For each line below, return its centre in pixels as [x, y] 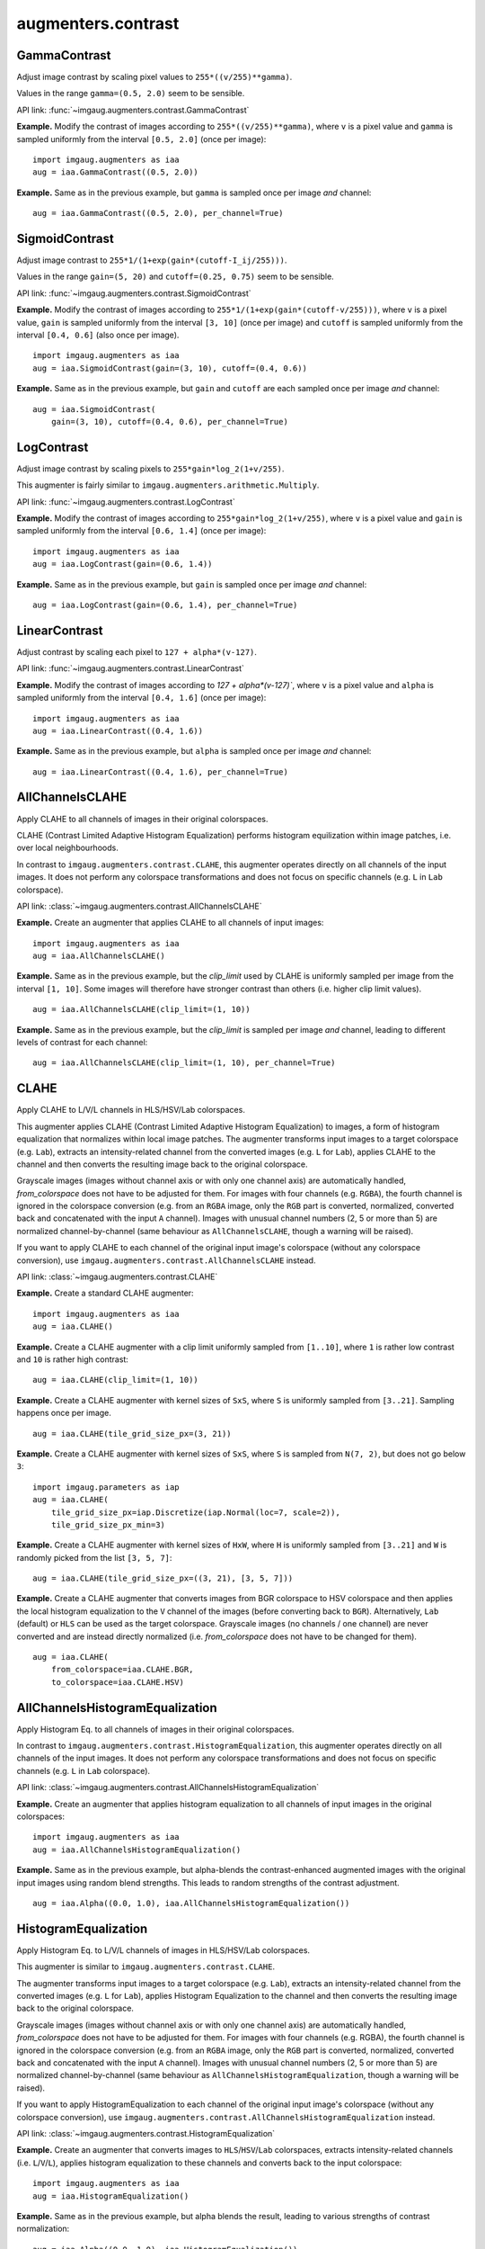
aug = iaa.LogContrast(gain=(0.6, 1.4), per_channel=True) [165, 605]
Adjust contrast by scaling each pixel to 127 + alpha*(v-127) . [137, 651]
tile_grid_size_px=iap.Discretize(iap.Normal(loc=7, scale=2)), [195, 1512]
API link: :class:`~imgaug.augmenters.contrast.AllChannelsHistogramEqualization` [168, 1788]
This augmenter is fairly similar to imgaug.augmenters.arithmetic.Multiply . [168, 485]
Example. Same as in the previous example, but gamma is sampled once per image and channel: [194, 193]
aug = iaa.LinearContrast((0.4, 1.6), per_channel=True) [161, 772]
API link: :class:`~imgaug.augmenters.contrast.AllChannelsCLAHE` [139, 906]
